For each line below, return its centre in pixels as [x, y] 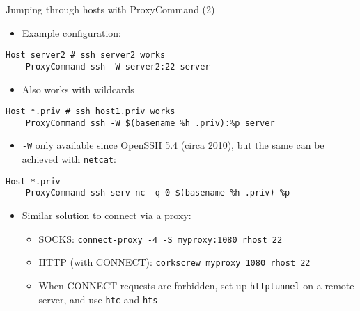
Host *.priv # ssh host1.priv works [91, 112]
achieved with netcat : [69, 159]
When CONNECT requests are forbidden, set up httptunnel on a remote [196, 285]
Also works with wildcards [78, 89]
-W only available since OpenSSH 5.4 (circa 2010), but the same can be [173, 145]
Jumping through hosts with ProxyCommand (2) [110, 9]
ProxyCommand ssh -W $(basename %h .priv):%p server [150, 123]
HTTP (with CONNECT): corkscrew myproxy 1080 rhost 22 [174, 262]
